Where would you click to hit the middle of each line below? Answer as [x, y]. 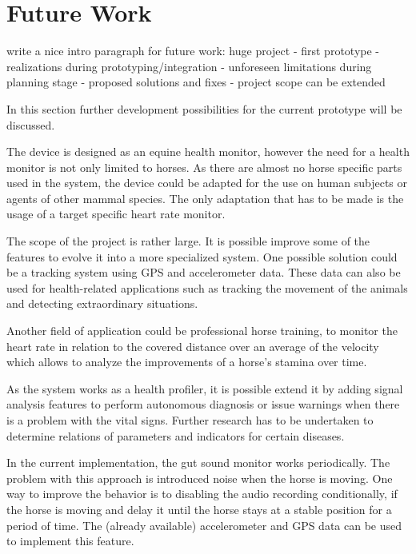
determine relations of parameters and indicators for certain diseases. [176, 435]
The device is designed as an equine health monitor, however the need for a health [208, 151]
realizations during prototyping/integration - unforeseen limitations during [189, 66]
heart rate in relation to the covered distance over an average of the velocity [193, 346]
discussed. [31, 124]
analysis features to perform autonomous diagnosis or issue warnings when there [203, 404]
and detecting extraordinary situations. [102, 303]
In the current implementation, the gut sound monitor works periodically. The [198, 462]
